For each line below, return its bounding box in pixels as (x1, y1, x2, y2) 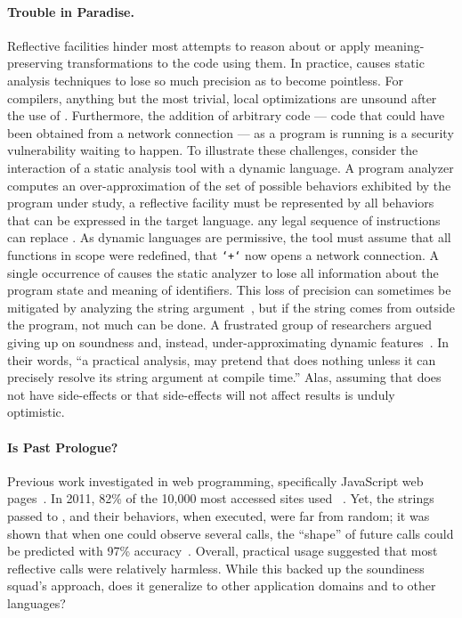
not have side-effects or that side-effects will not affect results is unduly (7, 385, 395, 403)
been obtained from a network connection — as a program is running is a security (7, 123, 454, 142)
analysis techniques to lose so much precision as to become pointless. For (7, 70, 404, 89)
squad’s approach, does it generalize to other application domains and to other (7, 576, 436, 595)
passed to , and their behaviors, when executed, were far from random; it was (7, 506, 430, 524)
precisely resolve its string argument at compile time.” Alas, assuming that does (7, 368, 442, 386)
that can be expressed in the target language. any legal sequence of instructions (7, 210, 441, 229)
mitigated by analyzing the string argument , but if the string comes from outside (7, 297, 455, 316)
